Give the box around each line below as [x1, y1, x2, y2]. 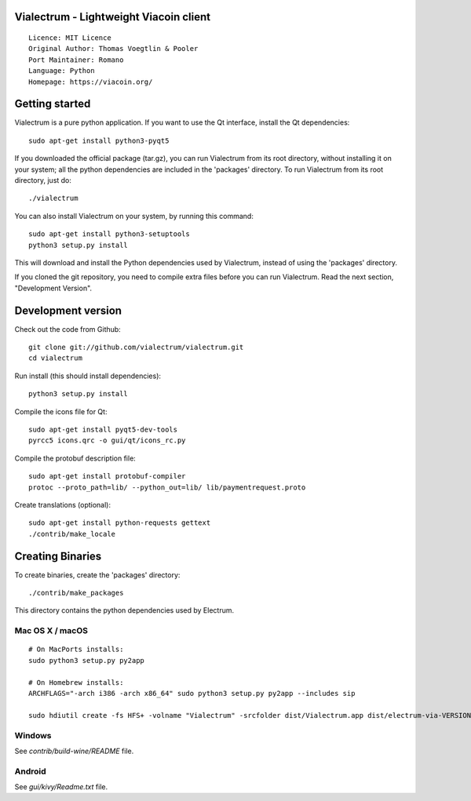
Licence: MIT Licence [28, 34, 111, 42]
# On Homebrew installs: [28, 678, 124, 686]
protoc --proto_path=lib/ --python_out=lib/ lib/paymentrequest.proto [28, 482, 306, 492]
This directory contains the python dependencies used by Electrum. [14, 606, 235, 615]
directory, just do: [14, 176, 72, 185]
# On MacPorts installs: [28, 645, 124, 654]
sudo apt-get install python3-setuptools [28, 230, 190, 238]
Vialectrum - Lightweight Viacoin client [14, 10, 211, 24]
